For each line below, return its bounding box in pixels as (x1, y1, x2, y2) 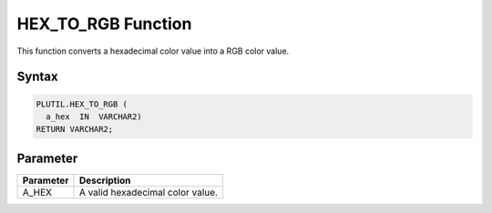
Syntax (16, 69, 58, 85)
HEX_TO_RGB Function (16, 14, 192, 34)
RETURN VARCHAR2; (36, 124, 114, 135)
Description (78, 174, 131, 187)
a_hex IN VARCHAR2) (46, 111, 143, 122)
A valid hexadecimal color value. (78, 186, 219, 198)
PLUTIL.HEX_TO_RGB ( (36, 98, 128, 109)
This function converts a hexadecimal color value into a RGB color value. (16, 46, 290, 56)
